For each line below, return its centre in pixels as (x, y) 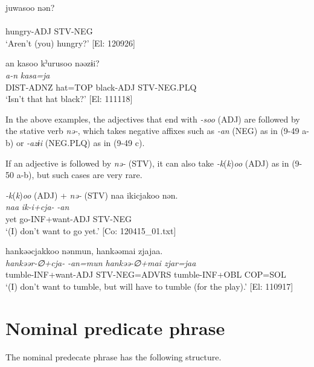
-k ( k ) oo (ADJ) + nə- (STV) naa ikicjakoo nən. (92, 195)
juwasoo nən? (30, 7)
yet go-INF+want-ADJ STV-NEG (69, 218)
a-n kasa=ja (28, 75)
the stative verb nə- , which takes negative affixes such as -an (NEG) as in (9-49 (152, 131)
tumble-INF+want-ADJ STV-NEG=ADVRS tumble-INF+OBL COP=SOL (146, 274)
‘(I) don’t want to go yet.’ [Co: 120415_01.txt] (91, 230)
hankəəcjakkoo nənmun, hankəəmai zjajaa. (84, 251)
